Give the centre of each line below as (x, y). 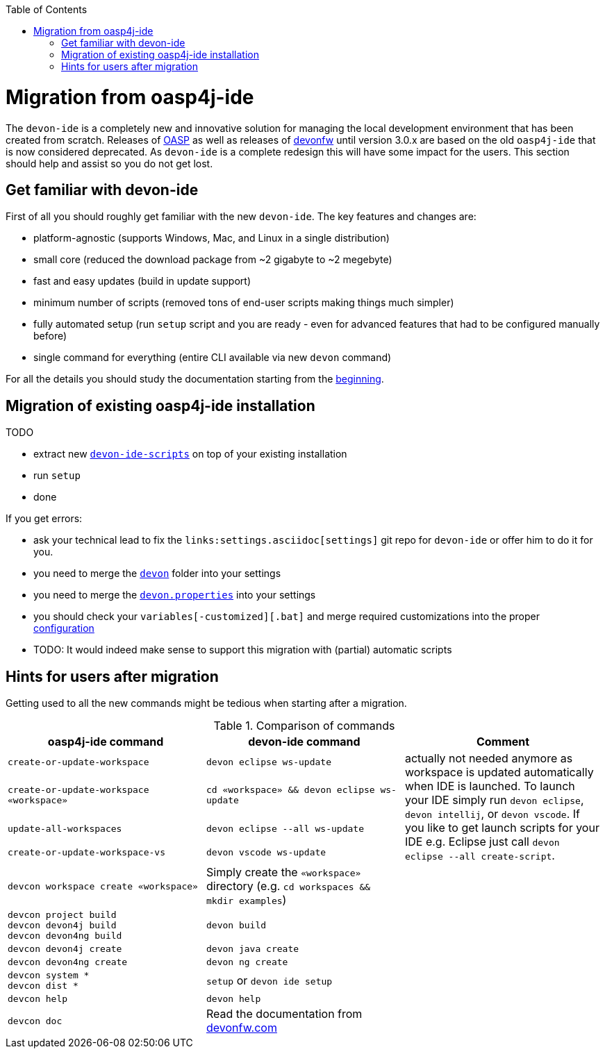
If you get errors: (44, 519)
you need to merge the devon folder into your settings (157, 574)
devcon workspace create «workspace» (103, 886)
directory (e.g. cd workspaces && (288, 886)
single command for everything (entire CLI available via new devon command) (213, 358)
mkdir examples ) (246, 900)
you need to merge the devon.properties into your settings (175, 595)
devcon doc (35, 1021)
